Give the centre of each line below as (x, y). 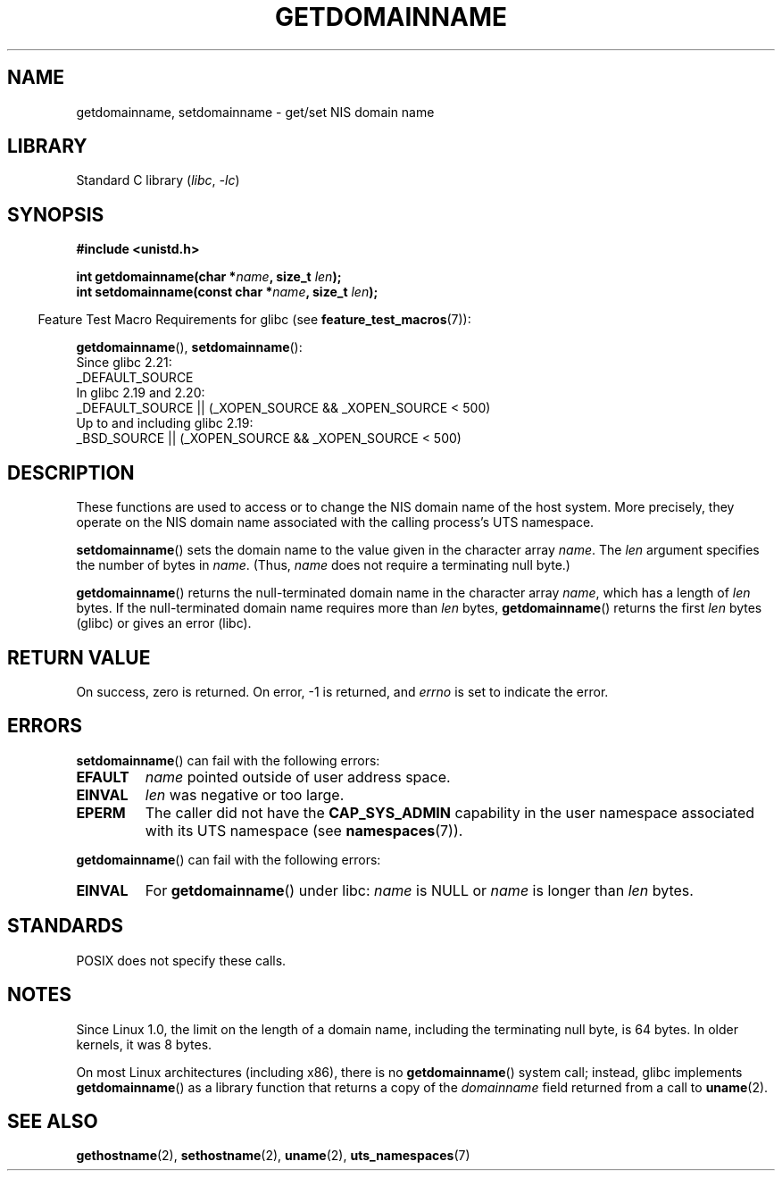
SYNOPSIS (56, 214)
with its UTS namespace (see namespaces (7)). (304, 830)
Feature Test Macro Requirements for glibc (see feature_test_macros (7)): (254, 320)
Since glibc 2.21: (124, 363)
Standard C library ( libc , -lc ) (158, 180)
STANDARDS (66, 926)
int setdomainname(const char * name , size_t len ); (227, 292)
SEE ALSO (53, 1121)
